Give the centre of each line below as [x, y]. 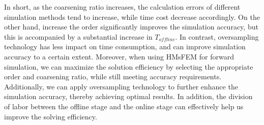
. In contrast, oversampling [217, 36]
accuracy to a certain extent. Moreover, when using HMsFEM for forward [119, 56]
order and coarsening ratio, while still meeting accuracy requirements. [113, 76]
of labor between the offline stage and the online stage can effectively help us [124, 106]
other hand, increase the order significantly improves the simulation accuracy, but [131, 27]
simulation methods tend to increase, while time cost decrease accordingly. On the [132, 17]
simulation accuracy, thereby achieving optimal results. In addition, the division [128, 96]
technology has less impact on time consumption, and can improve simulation [125, 46]
